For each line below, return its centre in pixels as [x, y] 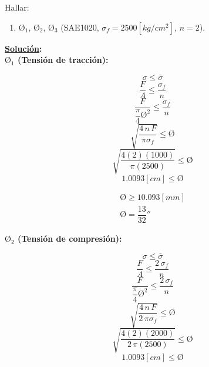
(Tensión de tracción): [63, 60]
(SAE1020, [80, 27]
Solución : [23, 48]
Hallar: [17, 7]
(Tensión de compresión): [70, 238]
